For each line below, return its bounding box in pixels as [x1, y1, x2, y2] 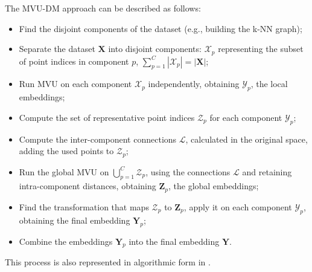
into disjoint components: [108, 42, 202, 55]
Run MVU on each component [19, 77, 132, 90]
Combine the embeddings [19, 235, 113, 247]
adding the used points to [19, 144, 114, 157]
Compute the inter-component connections [19, 132, 177, 145]
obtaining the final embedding [19, 213, 130, 226]
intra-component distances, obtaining [19, 180, 156, 192]
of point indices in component [19, 54, 129, 67]
